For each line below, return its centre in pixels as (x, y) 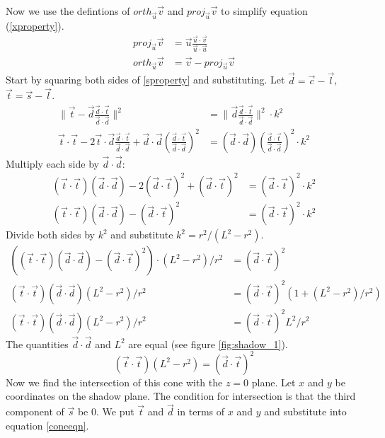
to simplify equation (264, 11)
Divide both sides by (50, 235)
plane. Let (274, 382)
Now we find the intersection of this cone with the (114, 382)
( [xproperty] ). (35, 25)
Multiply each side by (52, 163)
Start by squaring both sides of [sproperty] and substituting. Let (145, 80)
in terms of (201, 411)
